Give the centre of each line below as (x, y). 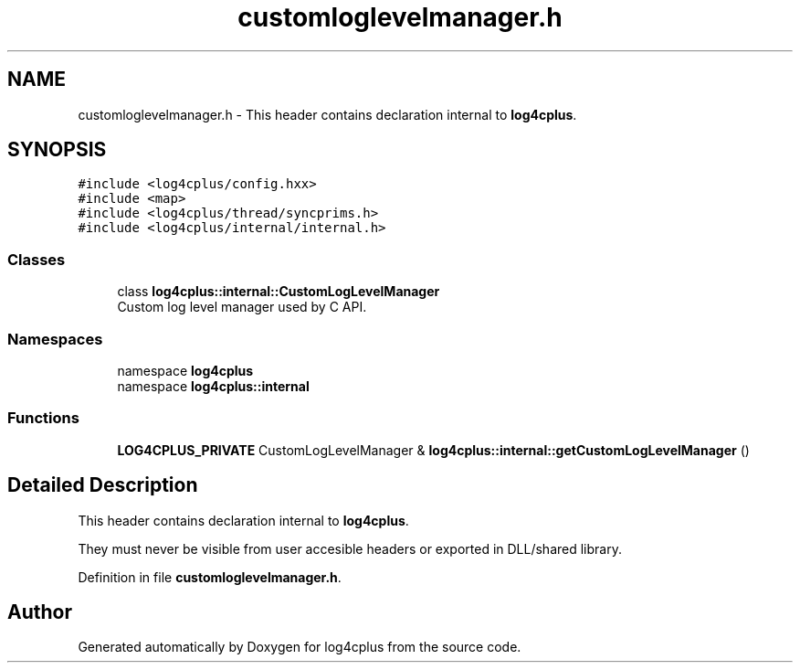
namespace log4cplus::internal (213, 386)
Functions (43, 418)
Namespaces (55, 339)
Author (40, 612)
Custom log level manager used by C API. (242, 307)
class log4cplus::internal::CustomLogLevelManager (279, 292)
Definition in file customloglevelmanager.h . (210, 577)
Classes (37, 259)
